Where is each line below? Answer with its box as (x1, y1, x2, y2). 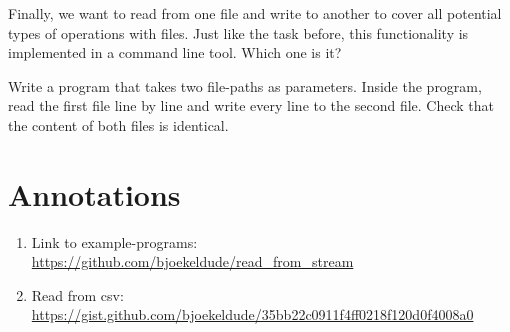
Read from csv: (31, 284, 124, 305)
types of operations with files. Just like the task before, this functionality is (8, 22, 469, 43)
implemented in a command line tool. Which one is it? (8, 42, 342, 63)
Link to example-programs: (31, 231, 198, 252)
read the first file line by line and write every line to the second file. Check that (8, 95, 495, 116)
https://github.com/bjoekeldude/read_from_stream (31, 251, 354, 272)
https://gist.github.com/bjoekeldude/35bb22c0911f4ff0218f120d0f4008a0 (31, 304, 474, 325)
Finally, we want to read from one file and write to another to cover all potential (8, 3, 502, 23)
